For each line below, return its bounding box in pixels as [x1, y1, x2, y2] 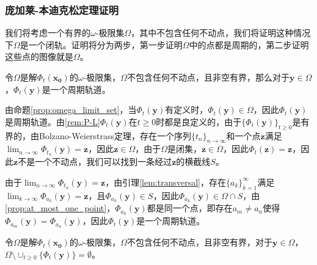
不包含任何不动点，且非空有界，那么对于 [127, 71, 290, 83]
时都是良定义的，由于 [156, 115, 242, 128]
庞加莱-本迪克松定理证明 [5, 2, 119, 17]
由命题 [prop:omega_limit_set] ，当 [5, 103, 137, 116]
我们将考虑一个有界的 [5, 26, 90, 39]
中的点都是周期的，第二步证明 [189, 38, 309, 51]
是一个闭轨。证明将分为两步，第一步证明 [20, 38, 183, 51]
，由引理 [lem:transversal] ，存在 [105, 175, 226, 188]
